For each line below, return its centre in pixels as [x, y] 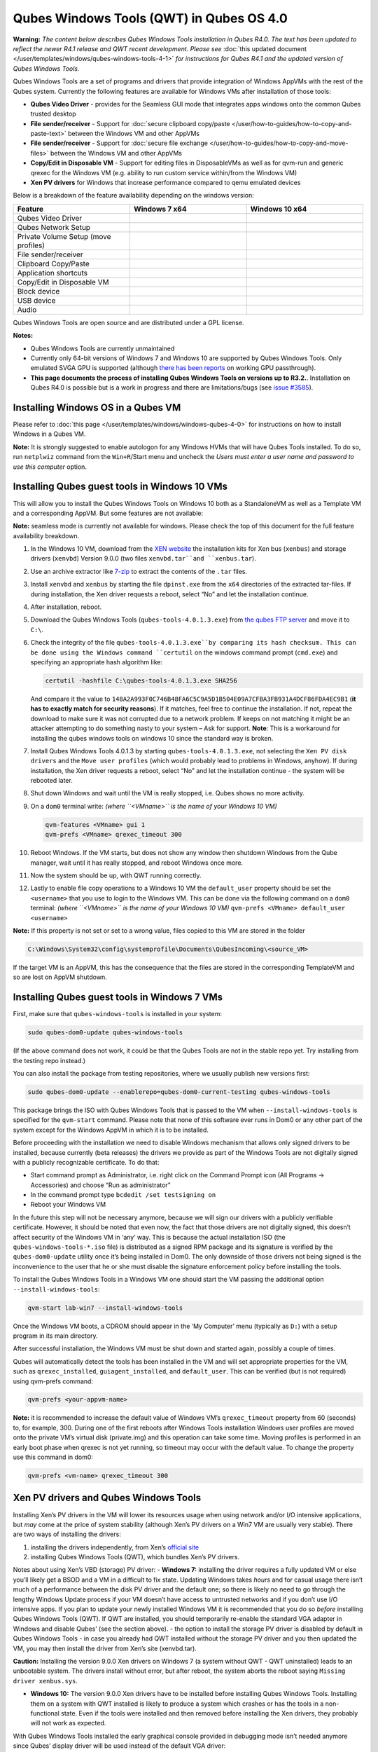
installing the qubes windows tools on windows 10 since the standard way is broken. [152, 738]
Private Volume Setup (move [64, 236]
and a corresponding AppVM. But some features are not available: [108, 513]
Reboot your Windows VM [68, 1205]
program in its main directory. [55, 1336]
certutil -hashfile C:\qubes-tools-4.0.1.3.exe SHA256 [141, 680]
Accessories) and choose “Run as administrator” [100, 1185]
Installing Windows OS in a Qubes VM [97, 408]
